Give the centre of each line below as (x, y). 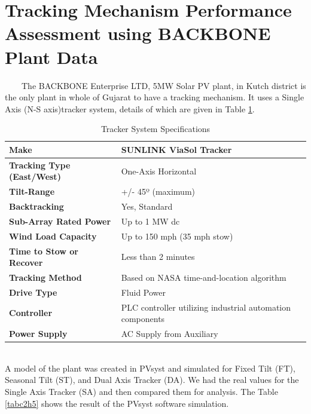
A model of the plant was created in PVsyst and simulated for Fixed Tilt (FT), (150, 368)
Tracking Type (40, 165)
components (143, 319)
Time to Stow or (44, 251)
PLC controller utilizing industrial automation (206, 307)
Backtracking (36, 206)
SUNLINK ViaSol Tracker (176, 149)
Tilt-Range (32, 191)
